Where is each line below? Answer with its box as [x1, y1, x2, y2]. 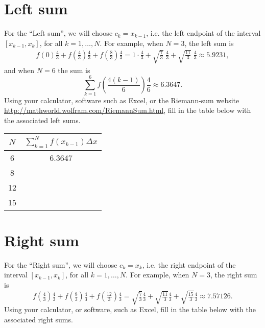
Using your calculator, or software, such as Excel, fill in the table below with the [4, 304, 256, 315]
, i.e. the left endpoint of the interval [146, 28, 261, 38]
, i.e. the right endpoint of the [142, 259, 236, 270]
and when [4, 64, 35, 75]
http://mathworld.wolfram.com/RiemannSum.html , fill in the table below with [4, 105, 251, 115]
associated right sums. [4, 314, 73, 324]
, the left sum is [184, 37, 234, 48]
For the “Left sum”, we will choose [4, 28, 113, 38]
